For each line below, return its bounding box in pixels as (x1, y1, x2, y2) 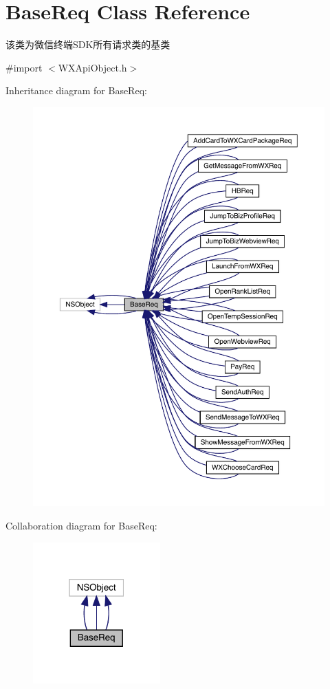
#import (5, 60, 43, 74)
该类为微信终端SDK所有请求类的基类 (5, 37, 170, 52)
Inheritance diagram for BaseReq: (5, 83, 147, 98)
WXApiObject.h (58, 60, 127, 74)
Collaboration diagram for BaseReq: (5, 518, 157, 532)
